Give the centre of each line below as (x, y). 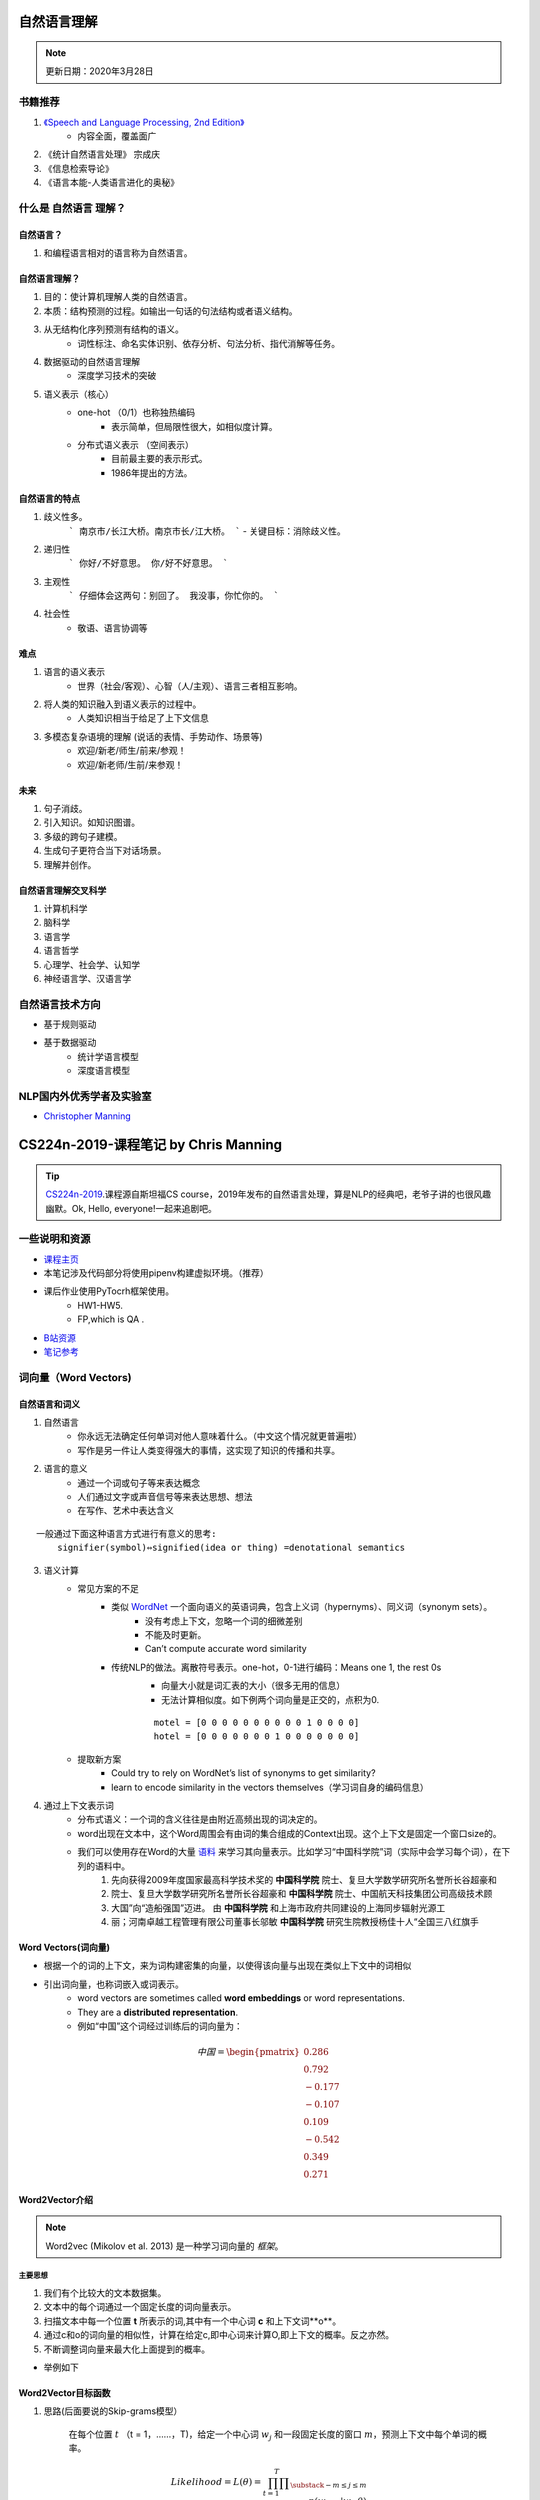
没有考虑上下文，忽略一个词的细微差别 (224, 1621)
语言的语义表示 (74, 672)
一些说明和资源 (54, 1239)
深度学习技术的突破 (117, 376)
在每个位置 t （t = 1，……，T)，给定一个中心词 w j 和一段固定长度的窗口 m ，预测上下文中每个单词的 (273, 2435)
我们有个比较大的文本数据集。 (105, 2293)
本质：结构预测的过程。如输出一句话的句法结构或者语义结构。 (170, 311)
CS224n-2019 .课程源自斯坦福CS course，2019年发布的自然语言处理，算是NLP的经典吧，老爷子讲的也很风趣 (268, 1194)
